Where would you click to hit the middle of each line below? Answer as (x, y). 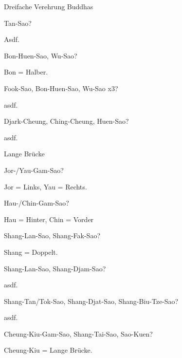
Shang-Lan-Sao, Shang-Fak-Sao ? (52, 236)
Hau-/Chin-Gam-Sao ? (36, 203)
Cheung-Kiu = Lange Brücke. (48, 350)
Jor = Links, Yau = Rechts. (45, 186)
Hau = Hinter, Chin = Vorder (49, 219)
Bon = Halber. (26, 72)
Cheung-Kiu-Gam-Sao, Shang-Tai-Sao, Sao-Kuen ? (78, 333)
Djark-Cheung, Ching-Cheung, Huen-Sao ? (66, 121)
